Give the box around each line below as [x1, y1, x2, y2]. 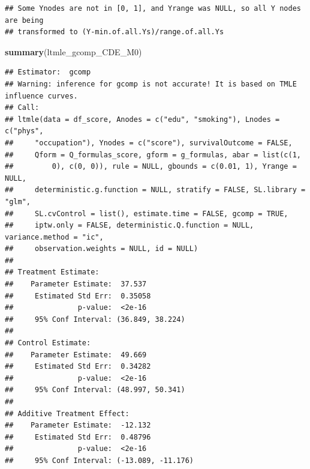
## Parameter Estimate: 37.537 [5, 280, 147, 289]
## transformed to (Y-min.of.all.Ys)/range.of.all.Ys [5, 28, 224, 37]
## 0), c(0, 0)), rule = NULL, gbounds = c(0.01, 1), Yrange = [5, 162, 297, 171]
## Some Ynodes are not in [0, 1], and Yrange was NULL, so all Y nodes [5, 4, 301, 13]
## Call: [5, 103, 40, 112]
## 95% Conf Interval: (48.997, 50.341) [5, 386, 185, 395]
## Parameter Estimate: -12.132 [5, 421, 151, 430]
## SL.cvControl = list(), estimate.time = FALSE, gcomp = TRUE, [5, 209, 288, 218]
